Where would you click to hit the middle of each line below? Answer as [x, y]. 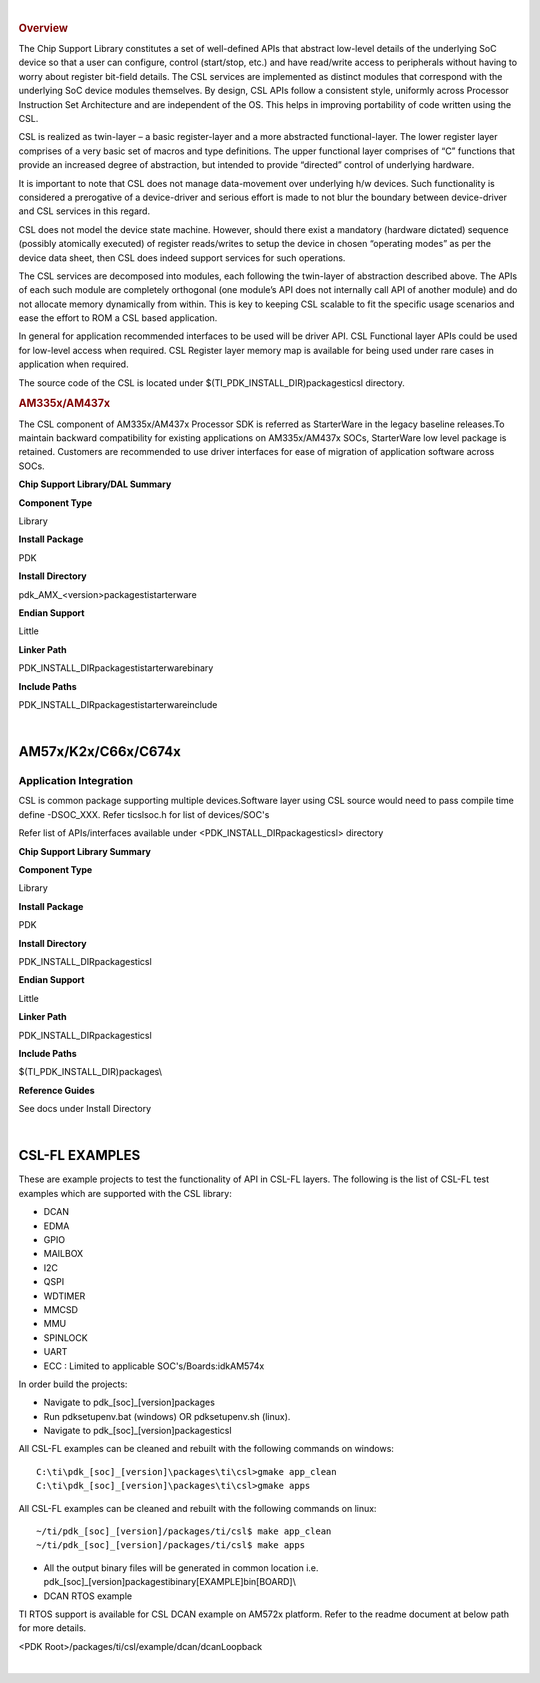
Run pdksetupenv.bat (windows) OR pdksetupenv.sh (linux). [167, 1416]
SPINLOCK [66, 1337]
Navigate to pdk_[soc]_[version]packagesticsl [137, 1431]
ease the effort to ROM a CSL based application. [118, 318]
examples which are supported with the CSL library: [125, 1193]
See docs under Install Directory [85, 1109]
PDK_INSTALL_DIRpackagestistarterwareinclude [118, 704]
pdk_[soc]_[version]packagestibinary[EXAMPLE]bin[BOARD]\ [170, 1582]
